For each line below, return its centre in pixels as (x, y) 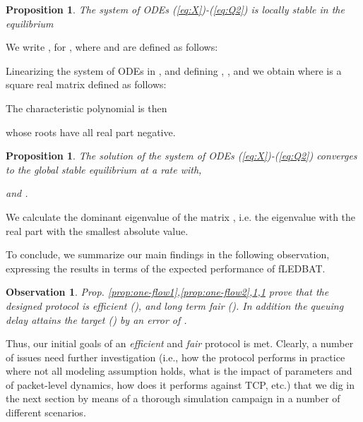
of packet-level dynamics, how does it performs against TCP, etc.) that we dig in (180, 384)
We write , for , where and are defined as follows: (112, 47)
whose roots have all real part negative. (91, 132)
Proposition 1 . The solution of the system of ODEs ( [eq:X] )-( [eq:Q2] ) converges (181, 156)
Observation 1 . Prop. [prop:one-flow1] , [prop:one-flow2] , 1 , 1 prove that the (167, 292)
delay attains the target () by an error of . (96, 319)
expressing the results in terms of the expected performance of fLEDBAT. (166, 268)
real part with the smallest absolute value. (97, 230)
